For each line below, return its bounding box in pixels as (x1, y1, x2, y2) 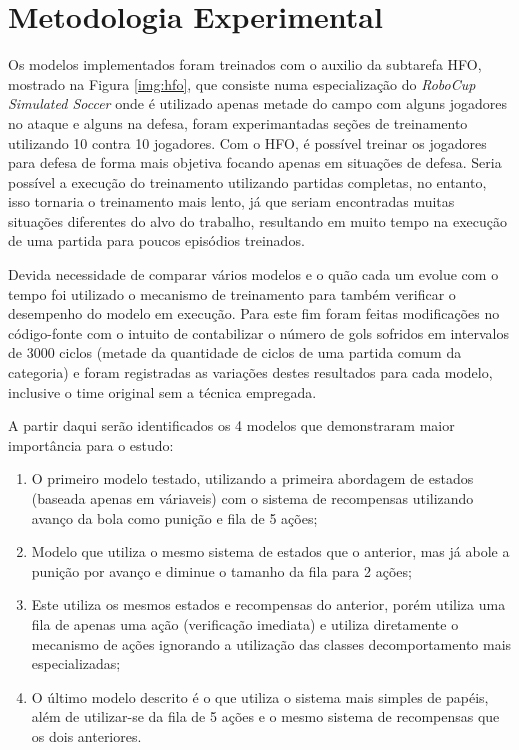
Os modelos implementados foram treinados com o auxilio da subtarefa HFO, (8, 54, 482, 75)
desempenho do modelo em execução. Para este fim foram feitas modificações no (8, 303, 500, 324)
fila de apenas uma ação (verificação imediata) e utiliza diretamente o (31, 613, 459, 634)
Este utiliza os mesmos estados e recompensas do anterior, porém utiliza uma (31, 594, 506, 615)
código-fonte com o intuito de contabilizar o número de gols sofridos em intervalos (8, 322, 509, 343)
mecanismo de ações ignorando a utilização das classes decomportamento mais (31, 633, 512, 654)
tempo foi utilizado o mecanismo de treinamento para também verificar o (8, 283, 456, 304)
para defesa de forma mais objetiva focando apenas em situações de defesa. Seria (8, 152, 502, 173)
